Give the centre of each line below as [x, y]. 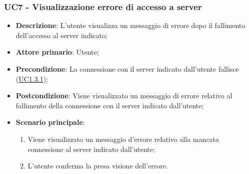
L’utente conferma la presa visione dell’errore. [98, 166]
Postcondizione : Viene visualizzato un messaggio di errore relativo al [124, 96]
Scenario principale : [50, 122]
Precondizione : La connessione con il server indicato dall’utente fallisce [127, 69]
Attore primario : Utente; [57, 52]
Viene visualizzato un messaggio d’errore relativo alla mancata [123, 139]
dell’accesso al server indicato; [61, 35]
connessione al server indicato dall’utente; [91, 149]
